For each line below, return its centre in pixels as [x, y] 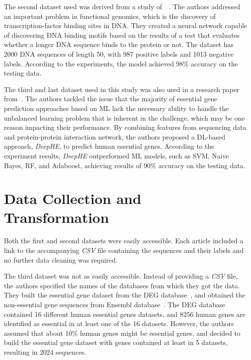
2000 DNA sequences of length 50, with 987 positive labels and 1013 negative [119, 54]
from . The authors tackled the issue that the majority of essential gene [111, 99]
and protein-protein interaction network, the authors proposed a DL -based [115, 136]
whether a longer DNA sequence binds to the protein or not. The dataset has [119, 44]
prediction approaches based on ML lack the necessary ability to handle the [117, 108]
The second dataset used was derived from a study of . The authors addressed [122, 6]
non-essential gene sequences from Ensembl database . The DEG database [115, 304]
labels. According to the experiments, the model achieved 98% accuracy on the [121, 63]
